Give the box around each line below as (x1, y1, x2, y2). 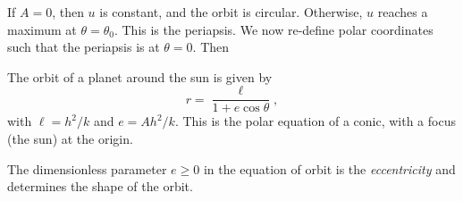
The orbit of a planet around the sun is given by (7, 67, 273, 86)
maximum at (7, 20, 77, 38)
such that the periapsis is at (7, 38, 160, 56)
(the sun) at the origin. (7, 130, 133, 148)
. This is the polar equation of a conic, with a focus (174, 112, 456, 130)
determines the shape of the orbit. (7, 177, 193, 196)
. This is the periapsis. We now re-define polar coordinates (114, 20, 434, 38)
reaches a (377, 3, 428, 21)
